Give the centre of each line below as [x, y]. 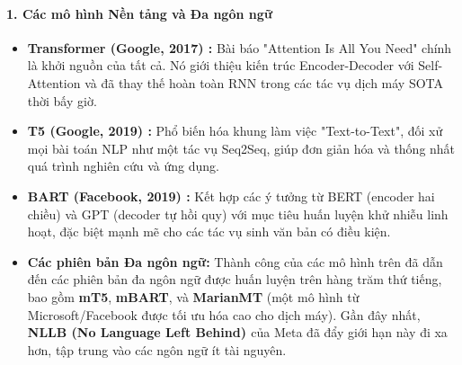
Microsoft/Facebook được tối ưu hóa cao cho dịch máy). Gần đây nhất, [224, 314]
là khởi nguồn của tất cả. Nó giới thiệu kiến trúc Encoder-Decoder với [221, 65]
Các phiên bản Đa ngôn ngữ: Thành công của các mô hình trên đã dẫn [235, 261]
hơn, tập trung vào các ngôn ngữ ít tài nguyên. [157, 349]
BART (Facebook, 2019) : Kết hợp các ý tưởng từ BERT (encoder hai [231, 196]
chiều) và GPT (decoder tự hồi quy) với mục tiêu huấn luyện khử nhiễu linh [238, 214]
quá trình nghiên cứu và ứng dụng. [124, 166]
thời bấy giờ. [62, 100]
